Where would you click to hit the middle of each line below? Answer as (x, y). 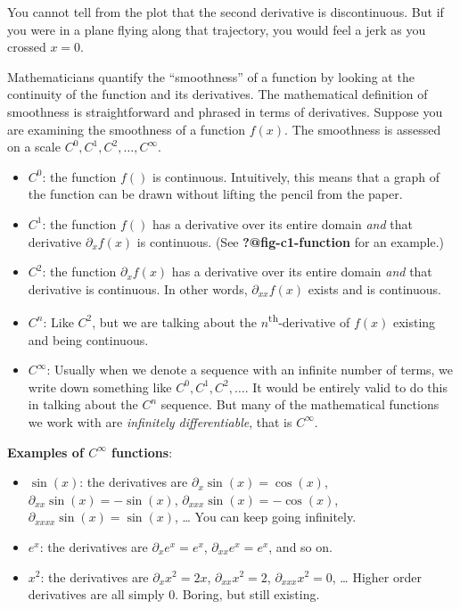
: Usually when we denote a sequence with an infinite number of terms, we (250, 370)
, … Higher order (377, 576)
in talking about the (83, 404)
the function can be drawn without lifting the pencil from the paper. (215, 194)
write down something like (100, 387)
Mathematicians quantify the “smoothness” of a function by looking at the (211, 76)
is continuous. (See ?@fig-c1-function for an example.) (291, 241)
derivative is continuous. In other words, (138, 288)
